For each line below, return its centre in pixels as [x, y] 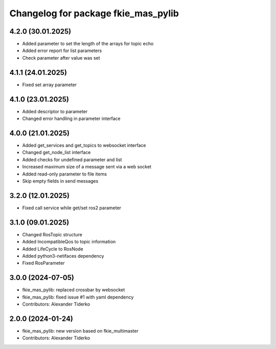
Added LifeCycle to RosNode [53, 249]
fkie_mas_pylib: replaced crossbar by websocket [74, 290]
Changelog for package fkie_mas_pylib [94, 13]
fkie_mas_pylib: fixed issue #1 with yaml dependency [78, 297]
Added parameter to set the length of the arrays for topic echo [88, 44]
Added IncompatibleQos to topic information [69, 242]
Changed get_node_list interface [56, 153]
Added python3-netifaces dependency [63, 256]
